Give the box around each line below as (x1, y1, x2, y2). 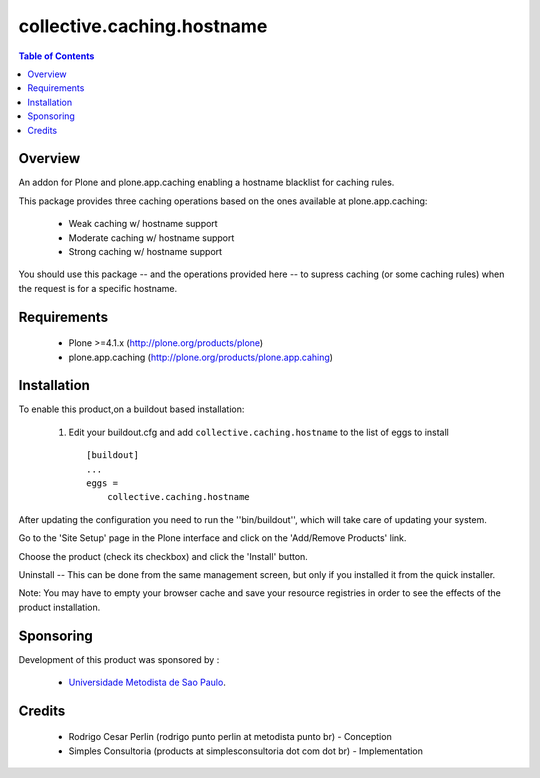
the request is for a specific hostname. (18, 282, 178, 294)
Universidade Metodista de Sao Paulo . (68, 676, 227, 689)
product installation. (18, 601, 101, 613)
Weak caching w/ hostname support (68, 218, 219, 230)
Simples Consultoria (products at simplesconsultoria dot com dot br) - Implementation (68, 745, 424, 757)
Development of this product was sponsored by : (18, 653, 220, 665)
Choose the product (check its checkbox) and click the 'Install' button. (18, 550, 309, 562)
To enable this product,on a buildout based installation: (18, 403, 245, 415)
